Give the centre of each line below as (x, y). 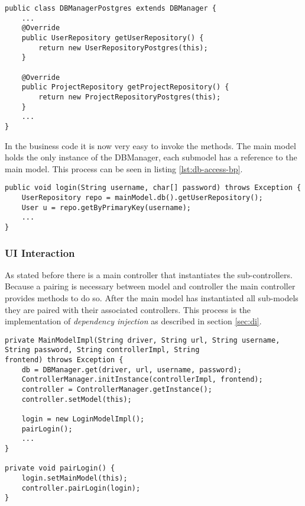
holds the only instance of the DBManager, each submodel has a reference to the (151, 157)
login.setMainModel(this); (74, 478)
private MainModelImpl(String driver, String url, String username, (142, 340)
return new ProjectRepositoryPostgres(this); (130, 97)
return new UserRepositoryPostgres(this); (123, 48)
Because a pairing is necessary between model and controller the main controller (150, 286)
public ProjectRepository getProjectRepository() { (125, 87)
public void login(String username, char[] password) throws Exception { (153, 188)
